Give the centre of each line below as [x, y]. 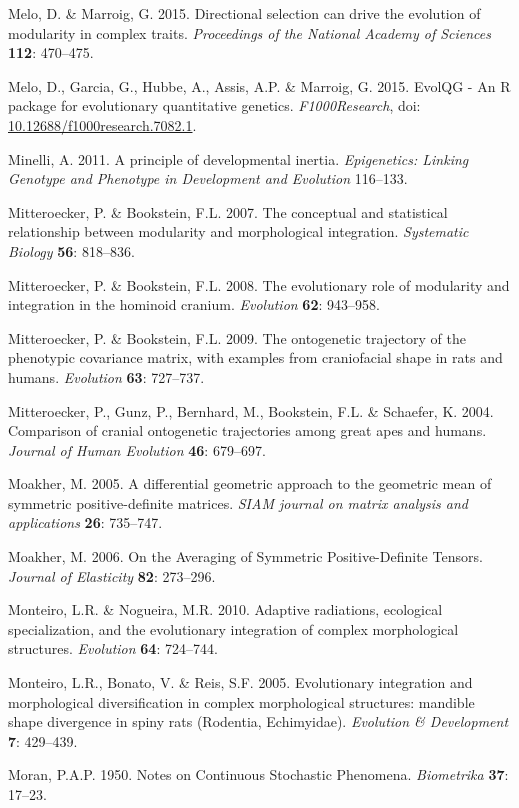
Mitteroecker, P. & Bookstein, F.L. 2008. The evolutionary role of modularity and [259, 284]
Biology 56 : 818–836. [71, 250]
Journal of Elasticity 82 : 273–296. [112, 575]
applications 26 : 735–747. [85, 522]
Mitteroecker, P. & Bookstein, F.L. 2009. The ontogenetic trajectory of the [237, 337]
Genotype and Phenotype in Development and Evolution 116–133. [208, 178]
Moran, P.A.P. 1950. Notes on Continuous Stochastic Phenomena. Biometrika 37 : [258, 774]
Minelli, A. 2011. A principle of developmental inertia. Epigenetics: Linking [238, 158]
